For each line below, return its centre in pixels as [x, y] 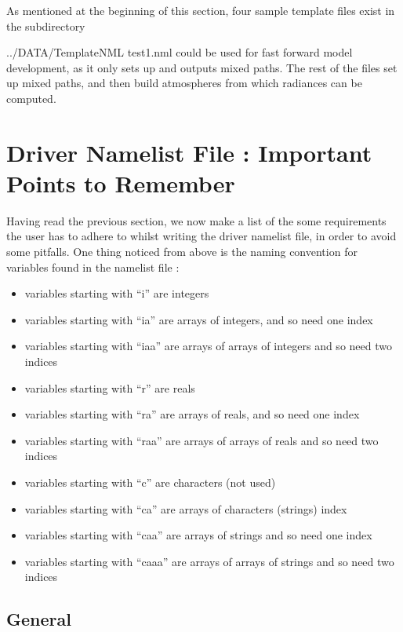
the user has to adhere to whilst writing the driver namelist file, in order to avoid [201, 236]
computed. [31, 98]
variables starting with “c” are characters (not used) [150, 482]
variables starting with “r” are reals [110, 387]
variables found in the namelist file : [93, 267]
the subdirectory [46, 26]
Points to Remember [121, 183]
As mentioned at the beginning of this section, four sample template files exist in [201, 10]
